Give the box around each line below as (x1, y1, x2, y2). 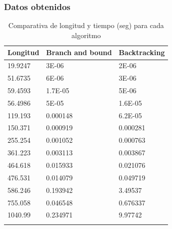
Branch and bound (46, 47, 112, 58)
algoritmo (71, 30, 101, 40)
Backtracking (118, 47, 165, 58)
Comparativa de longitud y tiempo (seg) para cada (8, 20, 164, 31)
